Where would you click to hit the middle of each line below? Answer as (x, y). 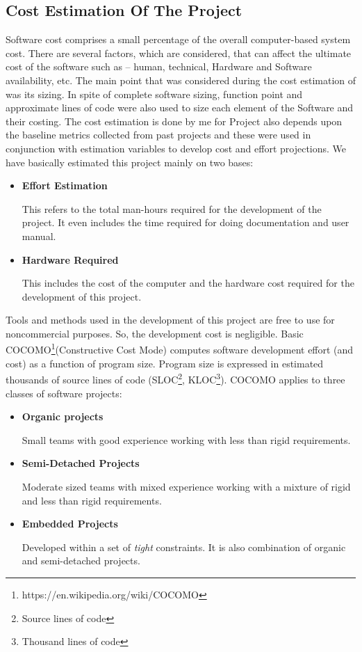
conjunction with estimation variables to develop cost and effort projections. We (176, 148)
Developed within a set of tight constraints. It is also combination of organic (184, 547)
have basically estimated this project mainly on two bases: (130, 162)
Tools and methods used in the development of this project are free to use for (170, 320)
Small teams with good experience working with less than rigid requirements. (186, 439)
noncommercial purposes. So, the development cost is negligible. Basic (155, 333)
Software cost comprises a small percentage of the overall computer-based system (178, 39)
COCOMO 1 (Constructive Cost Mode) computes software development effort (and (180, 349)
